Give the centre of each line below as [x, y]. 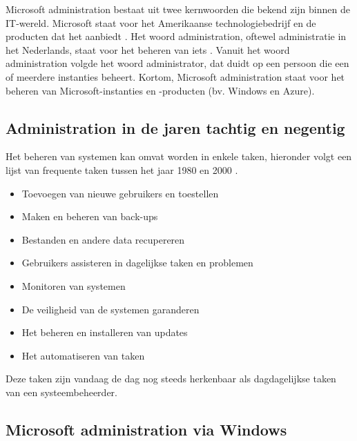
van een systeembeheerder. [61, 392]
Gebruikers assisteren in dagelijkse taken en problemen [137, 263]
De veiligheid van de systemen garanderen [110, 309]
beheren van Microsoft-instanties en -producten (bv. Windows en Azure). [160, 90]
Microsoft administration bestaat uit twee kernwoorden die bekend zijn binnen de [178, 9]
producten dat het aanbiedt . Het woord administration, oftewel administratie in [176, 36]
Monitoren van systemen [74, 285]
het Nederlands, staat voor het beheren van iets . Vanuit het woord [148, 49]
